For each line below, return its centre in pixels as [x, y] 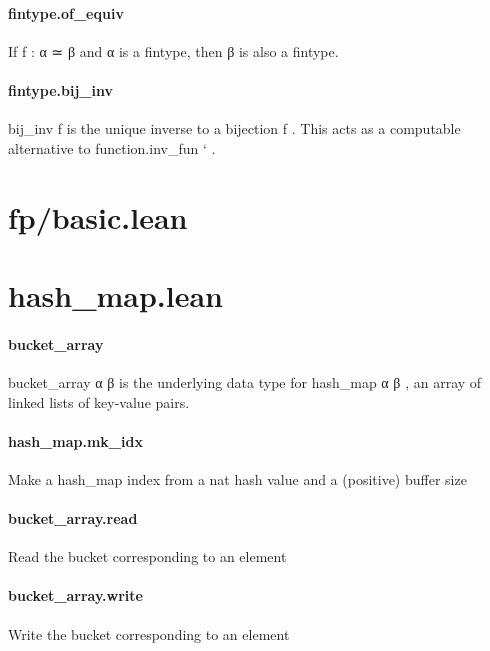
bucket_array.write [75, 595]
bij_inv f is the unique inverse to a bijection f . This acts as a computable [234, 128]
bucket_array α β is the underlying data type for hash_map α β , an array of [245, 381]
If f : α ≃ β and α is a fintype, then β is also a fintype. [173, 50]
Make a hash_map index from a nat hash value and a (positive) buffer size [237, 478]
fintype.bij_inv [60, 89]
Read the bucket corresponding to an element [147, 556]
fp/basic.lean [98, 216]
